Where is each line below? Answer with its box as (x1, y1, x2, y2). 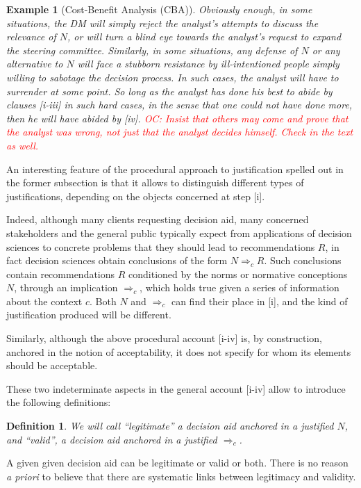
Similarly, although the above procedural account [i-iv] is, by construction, (6, 331, 322, 345)
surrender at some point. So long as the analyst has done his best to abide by (6, 83, 333, 98)
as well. (6, 138, 39, 152)
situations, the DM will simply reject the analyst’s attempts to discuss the (6, 15, 319, 30)
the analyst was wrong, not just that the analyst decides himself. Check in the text (6, 124, 353, 139)
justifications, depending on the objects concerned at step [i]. (6, 188, 265, 203)
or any (312, 42, 340, 57)
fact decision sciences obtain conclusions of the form (6, 253, 228, 268)
